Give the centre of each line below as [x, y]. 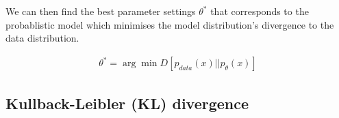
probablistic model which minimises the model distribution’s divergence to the [170, 24]
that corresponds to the [260, 11]
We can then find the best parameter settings [101, 11]
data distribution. [42, 38]
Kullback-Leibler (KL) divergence [127, 103]
